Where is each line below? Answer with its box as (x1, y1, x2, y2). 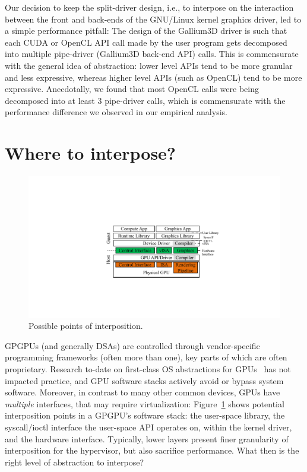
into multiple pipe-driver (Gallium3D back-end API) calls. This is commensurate (5, 47, 299, 60)
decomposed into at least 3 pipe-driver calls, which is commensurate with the (5, 94, 286, 106)
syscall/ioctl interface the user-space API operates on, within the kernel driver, (5, 420, 292, 433)
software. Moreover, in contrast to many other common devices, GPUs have (5, 386, 280, 398)
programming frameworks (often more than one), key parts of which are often (5, 351, 287, 363)
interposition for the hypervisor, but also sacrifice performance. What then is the (5, 444, 299, 457)
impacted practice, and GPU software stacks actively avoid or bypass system (5, 374, 284, 387)
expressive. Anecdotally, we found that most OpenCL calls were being (5, 83, 259, 95)
